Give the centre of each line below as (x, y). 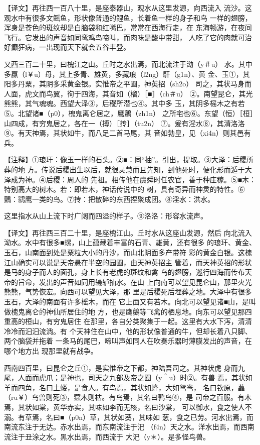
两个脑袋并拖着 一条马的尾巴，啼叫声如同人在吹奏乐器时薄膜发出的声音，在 (128, 341)
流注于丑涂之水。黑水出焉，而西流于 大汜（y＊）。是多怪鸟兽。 (107, 436)
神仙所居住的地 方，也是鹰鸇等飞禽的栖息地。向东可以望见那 (145, 311)
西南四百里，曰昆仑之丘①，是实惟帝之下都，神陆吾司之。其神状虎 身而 (121, 367)
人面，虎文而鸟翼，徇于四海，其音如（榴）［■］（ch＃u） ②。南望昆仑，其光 (128, 93)
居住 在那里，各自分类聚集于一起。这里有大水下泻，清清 (159, 321)
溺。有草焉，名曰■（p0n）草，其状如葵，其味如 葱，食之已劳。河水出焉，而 (129, 417)
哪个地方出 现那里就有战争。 (51, 351)
